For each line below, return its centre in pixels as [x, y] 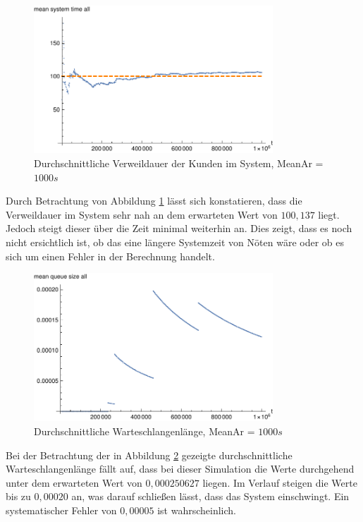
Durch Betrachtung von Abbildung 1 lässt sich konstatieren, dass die [154, 201]
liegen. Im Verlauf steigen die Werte [280, 482]
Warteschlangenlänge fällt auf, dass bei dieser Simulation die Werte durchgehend [180, 469]
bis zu [18, 496]
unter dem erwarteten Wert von [74, 482]
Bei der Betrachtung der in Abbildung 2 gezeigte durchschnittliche [149, 455]
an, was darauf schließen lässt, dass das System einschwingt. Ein [210, 496]
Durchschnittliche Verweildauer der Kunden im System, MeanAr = [179, 163]
